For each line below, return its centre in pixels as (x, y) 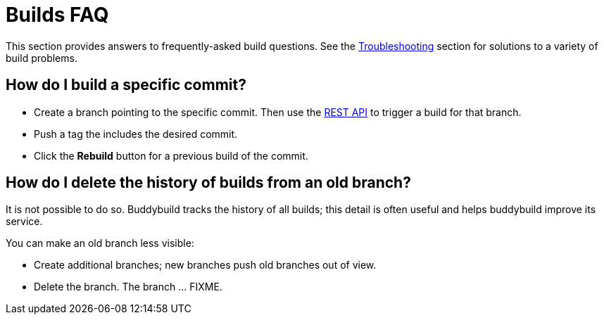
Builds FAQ (57, 15)
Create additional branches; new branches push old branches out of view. (205, 265)
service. (24, 222)
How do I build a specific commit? (126, 85)
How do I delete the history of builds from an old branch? (208, 183)
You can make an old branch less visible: (100, 243)
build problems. (42, 58)
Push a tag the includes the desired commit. (136, 134)
